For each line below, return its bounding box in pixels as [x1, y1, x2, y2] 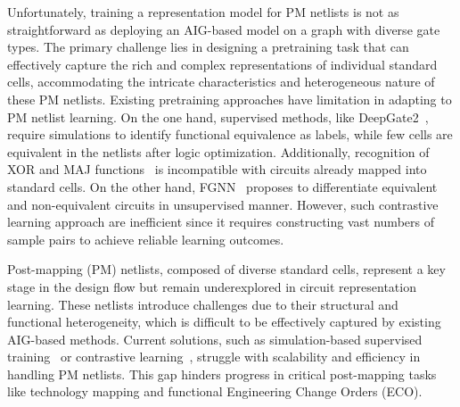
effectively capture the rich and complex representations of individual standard [7, 54, 438, 73]
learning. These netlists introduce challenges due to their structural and [7, 295, 398, 313]
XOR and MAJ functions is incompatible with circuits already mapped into [7, 160, 427, 179]
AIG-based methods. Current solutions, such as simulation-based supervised [7, 329, 423, 348]
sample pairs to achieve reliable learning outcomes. [7, 229, 284, 248]
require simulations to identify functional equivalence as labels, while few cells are [7, 125, 453, 144]
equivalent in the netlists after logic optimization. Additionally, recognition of [7, 142, 430, 161]
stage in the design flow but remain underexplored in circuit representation [7, 277, 416, 295]
